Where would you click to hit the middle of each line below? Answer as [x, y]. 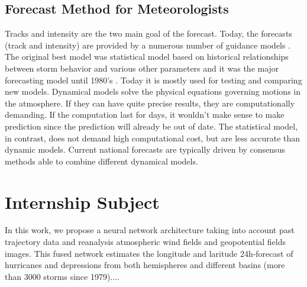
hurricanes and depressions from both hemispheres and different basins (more [145, 265]
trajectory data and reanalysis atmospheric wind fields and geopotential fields [146, 242]
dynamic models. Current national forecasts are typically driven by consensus [145, 149]
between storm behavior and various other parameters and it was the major [142, 68]
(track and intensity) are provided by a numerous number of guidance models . [148, 45]
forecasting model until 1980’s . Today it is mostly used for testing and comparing [153, 80]
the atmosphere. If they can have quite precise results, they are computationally [150, 103]
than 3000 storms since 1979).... [62, 276]
